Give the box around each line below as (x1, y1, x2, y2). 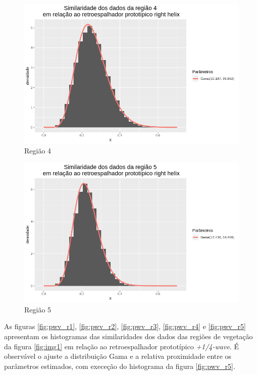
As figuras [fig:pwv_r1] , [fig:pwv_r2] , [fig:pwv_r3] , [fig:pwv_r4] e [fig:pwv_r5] (4, 321, 246, 332)
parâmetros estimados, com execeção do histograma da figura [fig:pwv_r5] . (4, 360, 235, 371)
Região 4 (24, 145, 52, 156)
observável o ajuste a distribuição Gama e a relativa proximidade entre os (4, 351, 232, 361)
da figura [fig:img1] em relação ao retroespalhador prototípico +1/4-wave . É (4, 341, 239, 351)
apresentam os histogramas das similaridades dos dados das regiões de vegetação (4, 331, 253, 341)
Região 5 (24, 304, 52, 314)
